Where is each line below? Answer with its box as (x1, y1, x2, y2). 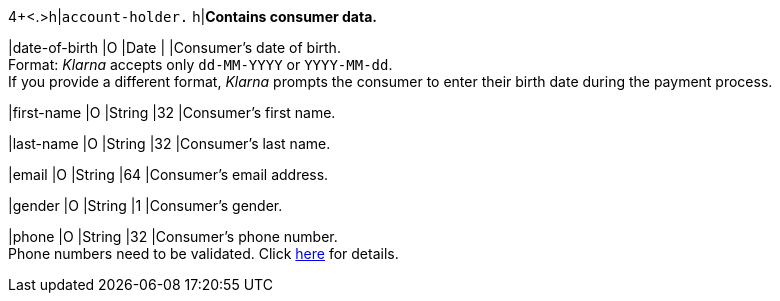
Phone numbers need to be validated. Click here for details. (8, 245, 399, 262)
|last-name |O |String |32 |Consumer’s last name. (8, 135, 331, 152)
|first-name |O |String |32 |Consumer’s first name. (8, 104, 336, 121)
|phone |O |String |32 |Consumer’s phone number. (8, 228, 338, 245)
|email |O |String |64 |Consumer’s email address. (8, 166, 329, 183)
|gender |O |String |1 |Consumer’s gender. (8, 197, 283, 214)
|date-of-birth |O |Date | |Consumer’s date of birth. (8, 39, 341, 56)
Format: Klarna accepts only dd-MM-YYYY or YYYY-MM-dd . (8, 56, 393, 73)
